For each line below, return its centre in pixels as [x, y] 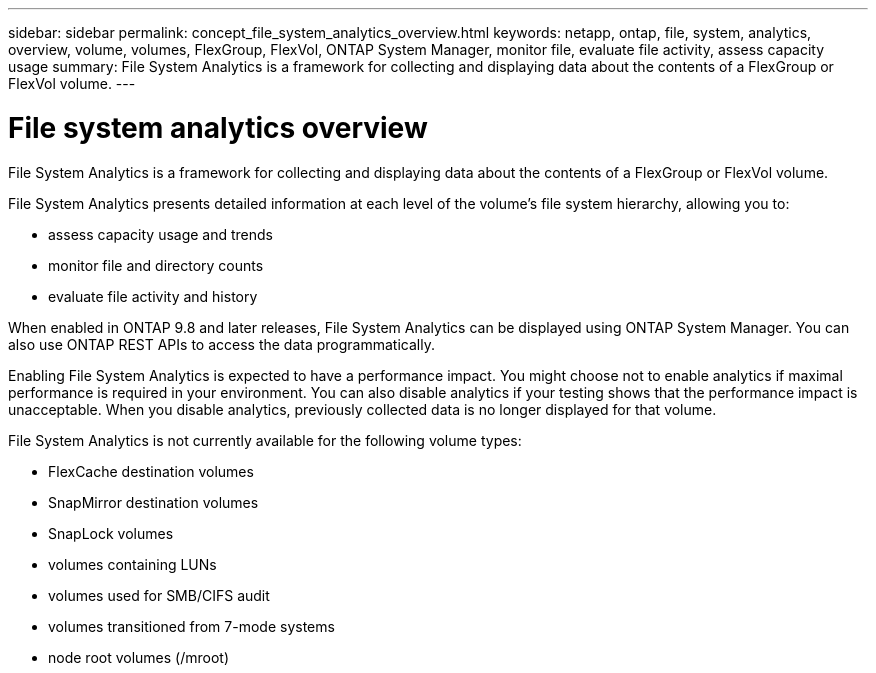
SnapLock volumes [111, 533]
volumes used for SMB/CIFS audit [159, 595]
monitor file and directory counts [156, 265]
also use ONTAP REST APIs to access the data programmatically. [221, 344]
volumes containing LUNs [132, 564]
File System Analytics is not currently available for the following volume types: [265, 440]
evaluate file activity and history [153, 296]
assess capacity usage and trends [161, 234]
